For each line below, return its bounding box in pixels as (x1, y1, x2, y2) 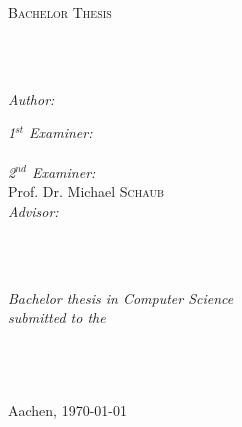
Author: (8, 88, 55, 109)
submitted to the (8, 307, 106, 328)
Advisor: (8, 200, 59, 221)
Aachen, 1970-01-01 (8, 399, 127, 420)
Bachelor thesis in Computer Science (8, 287, 234, 308)
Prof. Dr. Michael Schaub (8, 181, 165, 202)
